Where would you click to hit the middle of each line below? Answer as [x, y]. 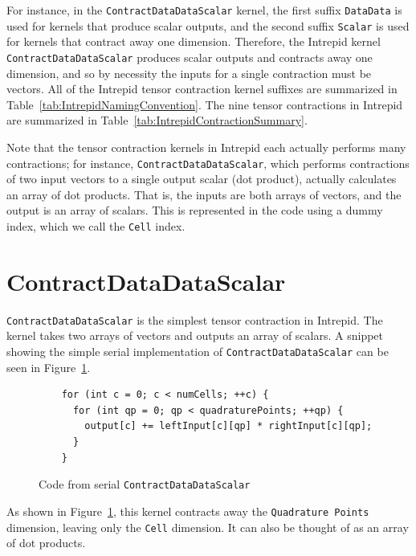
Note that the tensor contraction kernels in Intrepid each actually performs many [206, 147]
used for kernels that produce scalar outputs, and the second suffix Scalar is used [208, 25]
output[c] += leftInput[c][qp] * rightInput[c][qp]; [228, 426]
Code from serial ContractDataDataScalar [145, 484]
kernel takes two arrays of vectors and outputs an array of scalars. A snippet [195, 335]
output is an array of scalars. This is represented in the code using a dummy [195, 210]
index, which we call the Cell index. [96, 225]
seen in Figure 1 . [49, 367]
